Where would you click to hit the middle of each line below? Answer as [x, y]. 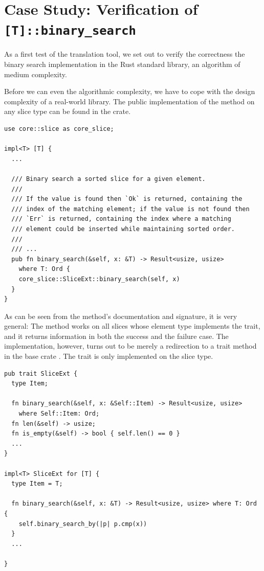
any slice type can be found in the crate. [68, 111]
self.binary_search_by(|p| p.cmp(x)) [83, 524]
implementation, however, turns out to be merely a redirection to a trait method [130, 346]
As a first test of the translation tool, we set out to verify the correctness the [125, 54]
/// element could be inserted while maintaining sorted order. [123, 229]
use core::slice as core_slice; [59, 129]
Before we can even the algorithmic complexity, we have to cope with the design [130, 91]
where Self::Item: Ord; [59, 414]
